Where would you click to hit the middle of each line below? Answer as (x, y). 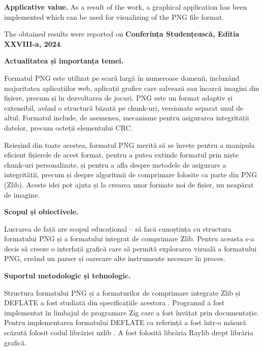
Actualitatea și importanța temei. (64, 61)
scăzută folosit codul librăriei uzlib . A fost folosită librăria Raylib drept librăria (129, 332)
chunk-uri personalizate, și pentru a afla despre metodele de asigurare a (115, 164)
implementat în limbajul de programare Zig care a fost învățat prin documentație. (131, 312)
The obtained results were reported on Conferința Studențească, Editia (122, 34)
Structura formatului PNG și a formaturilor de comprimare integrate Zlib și (122, 292)
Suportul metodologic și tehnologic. (68, 276)
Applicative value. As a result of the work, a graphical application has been (126, 7)
